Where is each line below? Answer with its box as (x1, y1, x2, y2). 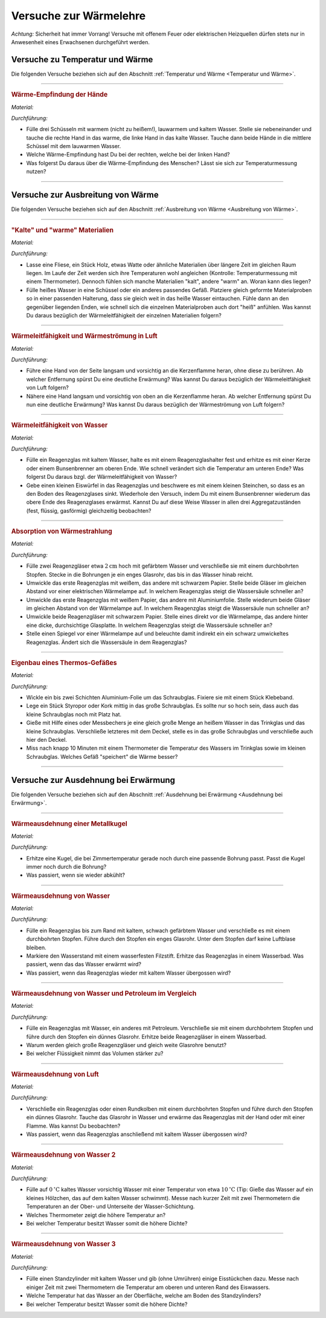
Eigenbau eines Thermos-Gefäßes (11, 659, 117, 667)
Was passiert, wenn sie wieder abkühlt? (26, 871, 125, 879)
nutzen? (26, 168, 46, 175)
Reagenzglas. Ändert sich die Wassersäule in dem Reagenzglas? (26, 638, 187, 646)
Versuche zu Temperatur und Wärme (11, 54, 153, 65)
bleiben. (26, 944, 46, 951)
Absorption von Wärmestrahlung (11, 527, 113, 536)
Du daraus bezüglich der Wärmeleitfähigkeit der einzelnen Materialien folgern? (26, 311, 222, 319)
